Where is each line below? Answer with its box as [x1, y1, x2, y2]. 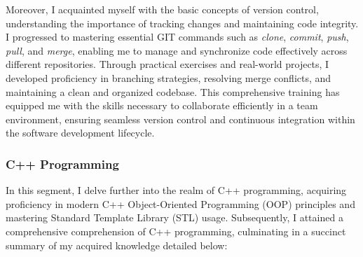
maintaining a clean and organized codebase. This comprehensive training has [6, 84, 340, 99]
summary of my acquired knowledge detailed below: [6, 237, 228, 252]
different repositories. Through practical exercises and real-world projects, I [6, 57, 329, 71]
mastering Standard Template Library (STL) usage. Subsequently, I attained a [6, 210, 343, 225]
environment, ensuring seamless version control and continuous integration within [6, 111, 355, 126]
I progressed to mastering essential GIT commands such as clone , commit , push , [6, 29, 349, 44]
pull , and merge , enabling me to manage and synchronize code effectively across [6, 43, 348, 57]
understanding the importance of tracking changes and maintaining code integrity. [6, 15, 359, 30]
